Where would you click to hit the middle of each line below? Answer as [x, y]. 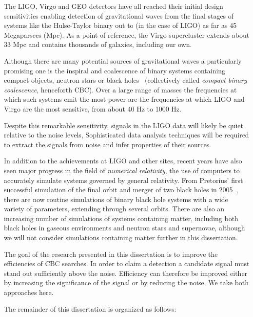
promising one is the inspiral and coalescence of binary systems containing [115, 70]
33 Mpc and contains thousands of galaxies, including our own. [98, 44]
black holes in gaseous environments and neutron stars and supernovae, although [125, 228]
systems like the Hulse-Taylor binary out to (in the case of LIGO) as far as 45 [120, 25]
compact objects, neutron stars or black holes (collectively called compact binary [126, 80]
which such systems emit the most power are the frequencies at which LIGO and [124, 99]
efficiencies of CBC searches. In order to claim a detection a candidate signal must [127, 263]
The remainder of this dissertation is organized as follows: [90, 308]
